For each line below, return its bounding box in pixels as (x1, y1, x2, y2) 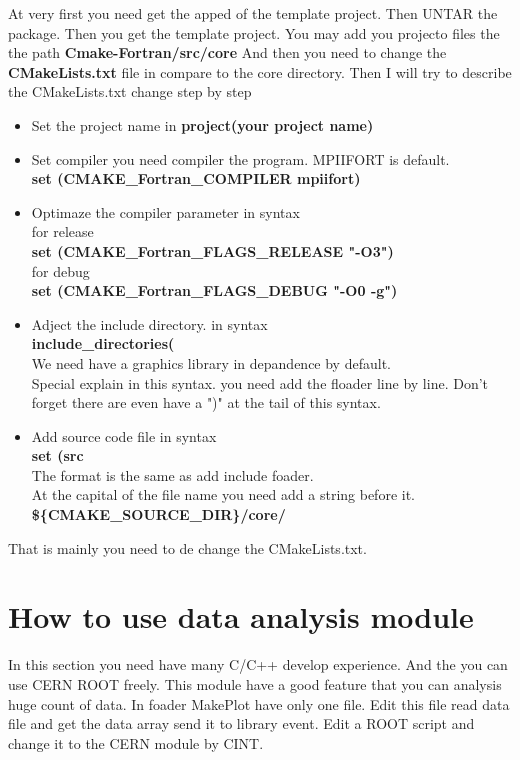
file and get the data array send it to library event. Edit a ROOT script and (8, 713, 475, 734)
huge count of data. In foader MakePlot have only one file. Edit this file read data (8, 693, 510, 714)
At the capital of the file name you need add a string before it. (31, 484, 416, 505)
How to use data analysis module (8, 596, 474, 637)
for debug (31, 260, 90, 281)
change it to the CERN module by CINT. (8, 732, 264, 753)
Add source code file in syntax (31, 425, 217, 446)
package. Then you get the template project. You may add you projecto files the (8, 22, 500, 43)
